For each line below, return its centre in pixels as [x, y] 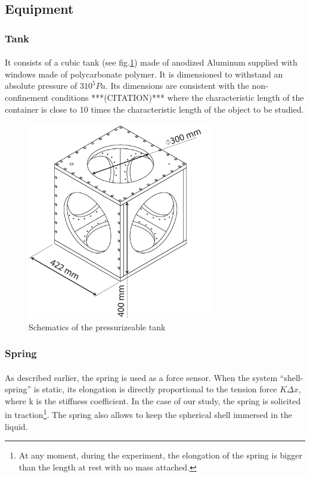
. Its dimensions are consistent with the [177, 86]
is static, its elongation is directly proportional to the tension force [155, 389]
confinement [27, 97]
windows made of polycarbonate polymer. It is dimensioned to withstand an [144, 74]
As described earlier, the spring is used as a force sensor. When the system [141, 377]
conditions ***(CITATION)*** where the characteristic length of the [178, 97]
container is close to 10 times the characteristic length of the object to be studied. [154, 109]
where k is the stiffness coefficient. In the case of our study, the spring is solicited [153, 400]
